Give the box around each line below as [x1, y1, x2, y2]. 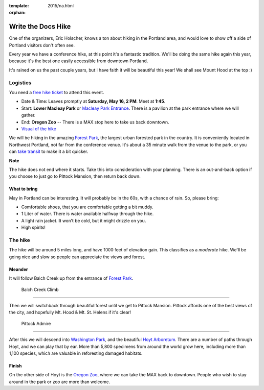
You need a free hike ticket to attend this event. [9, 90, 105, 95]
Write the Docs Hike [9, 23, 71, 31]
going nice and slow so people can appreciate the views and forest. [9, 254, 145, 260]
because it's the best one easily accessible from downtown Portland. [9, 58, 148, 64]
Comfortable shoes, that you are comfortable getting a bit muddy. [21, 204, 154, 210]
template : [9, 3, 29, 8]
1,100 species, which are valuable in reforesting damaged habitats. [9, 350, 143, 356]
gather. [21, 112, 36, 118]
